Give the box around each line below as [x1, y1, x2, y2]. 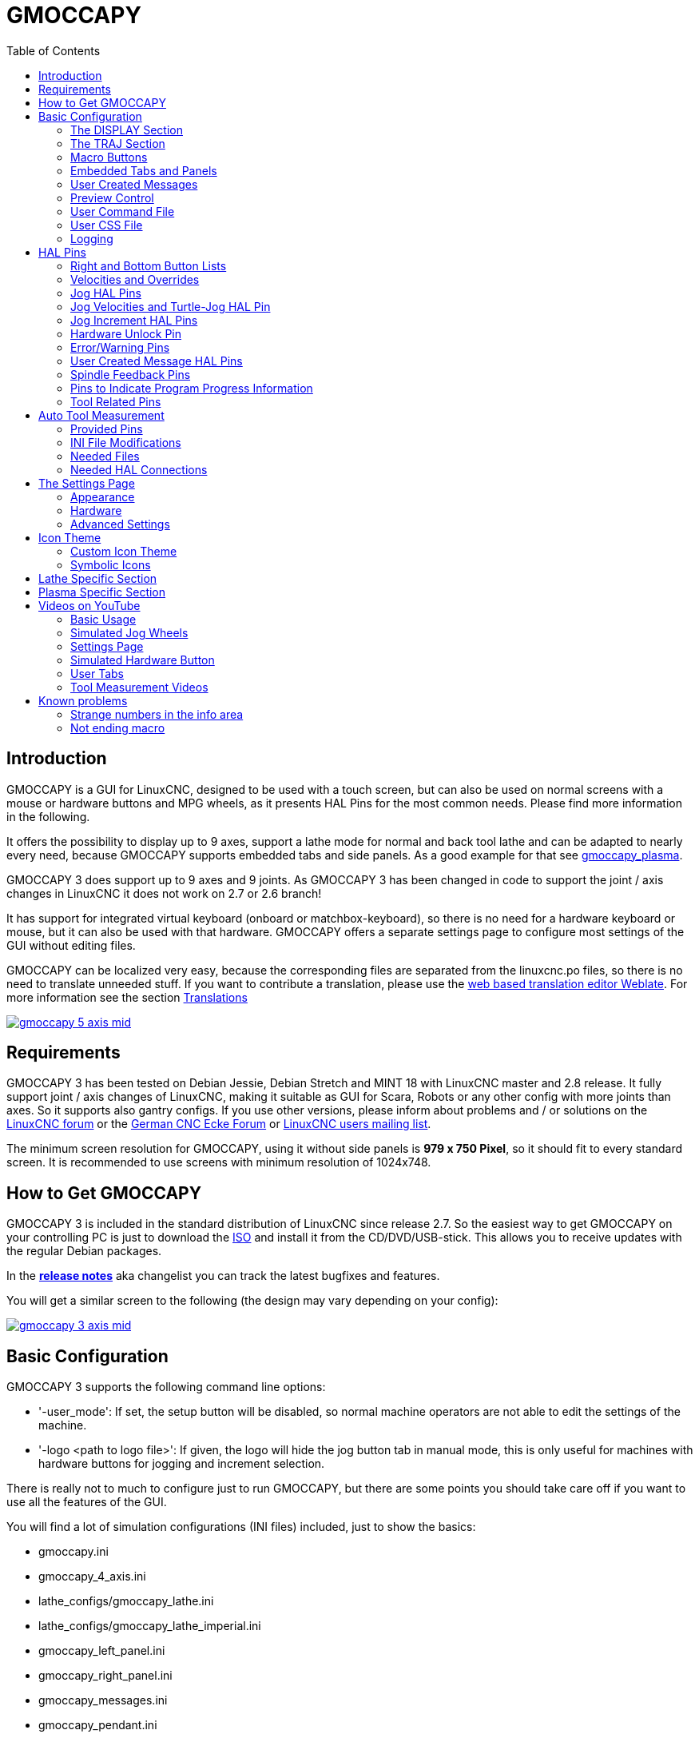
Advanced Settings [70, 516, 170, 531]
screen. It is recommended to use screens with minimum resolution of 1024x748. [6, 1155, 431, 1170]
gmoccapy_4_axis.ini [38, 1569, 146, 1584]
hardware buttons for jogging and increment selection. [38, 1457, 325, 1471]
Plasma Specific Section [38, 584, 166, 599]
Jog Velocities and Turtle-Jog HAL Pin [70, 299, 271, 313]
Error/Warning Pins [70, 340, 170, 354]
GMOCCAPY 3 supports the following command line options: [6, 1380, 326, 1394]
